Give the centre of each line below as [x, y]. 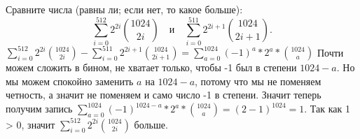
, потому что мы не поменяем [258, 81]
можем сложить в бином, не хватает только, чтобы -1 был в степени [151, 67]
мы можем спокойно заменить [70, 81]
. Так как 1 [327, 108]
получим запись [39, 108]
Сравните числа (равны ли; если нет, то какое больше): [124, 9]
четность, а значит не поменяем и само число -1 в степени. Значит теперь [164, 95]
